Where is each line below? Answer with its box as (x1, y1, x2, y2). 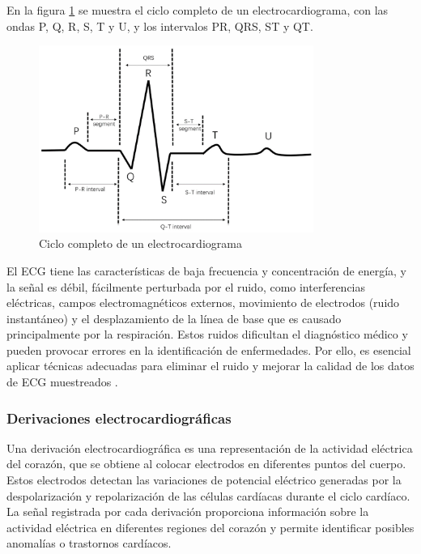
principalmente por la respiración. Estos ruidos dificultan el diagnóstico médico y (6, 326, 408, 343)
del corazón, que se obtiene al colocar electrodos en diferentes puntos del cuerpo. (6, 455, 406, 472)
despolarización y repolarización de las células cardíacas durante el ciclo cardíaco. (6, 487, 410, 504)
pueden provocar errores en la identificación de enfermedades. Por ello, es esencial (6, 341, 411, 358)
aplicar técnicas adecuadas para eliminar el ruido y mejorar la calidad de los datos (6, 357, 415, 374)
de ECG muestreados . (6, 373, 118, 390)
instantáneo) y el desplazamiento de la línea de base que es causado (6, 309, 342, 326)
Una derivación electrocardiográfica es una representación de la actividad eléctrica (6, 439, 413, 456)
